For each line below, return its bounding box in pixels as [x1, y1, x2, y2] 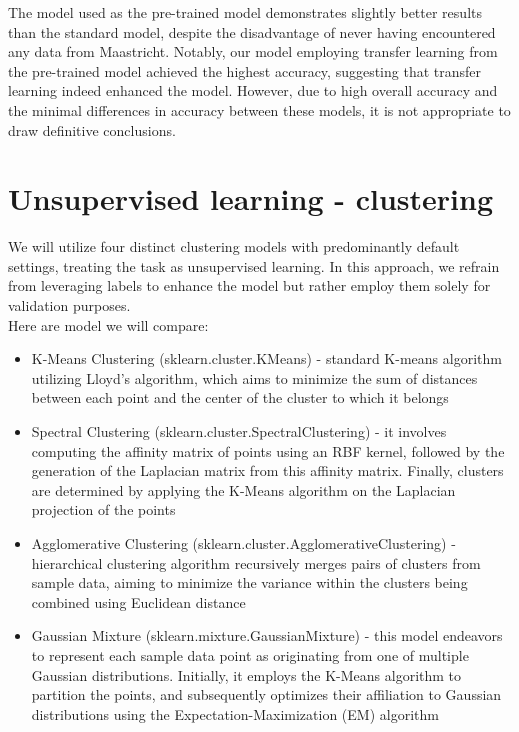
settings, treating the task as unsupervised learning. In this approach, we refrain [8, 255, 500, 276]
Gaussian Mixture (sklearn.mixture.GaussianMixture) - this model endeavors [31, 625, 503, 646]
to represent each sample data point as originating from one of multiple [31, 644, 469, 665]
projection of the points [31, 499, 176, 520]
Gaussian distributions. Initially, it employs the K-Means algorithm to [31, 664, 462, 685]
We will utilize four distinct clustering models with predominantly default [8, 236, 460, 257]
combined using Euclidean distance [31, 591, 246, 612]
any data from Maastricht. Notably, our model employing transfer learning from [8, 41, 498, 62]
